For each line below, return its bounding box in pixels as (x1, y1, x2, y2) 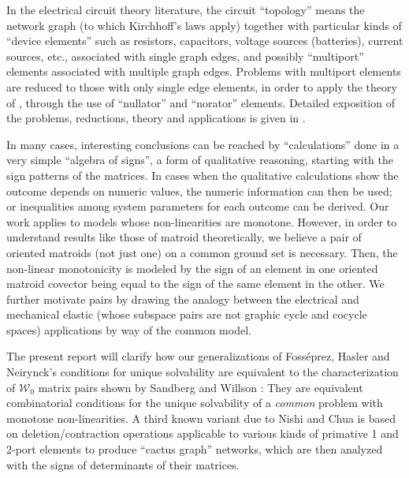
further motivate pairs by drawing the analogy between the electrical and (6, 290, 359, 307)
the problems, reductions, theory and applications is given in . (6, 110, 306, 126)
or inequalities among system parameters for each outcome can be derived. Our (6, 198, 389, 215)
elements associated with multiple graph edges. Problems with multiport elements (6, 63, 401, 80)
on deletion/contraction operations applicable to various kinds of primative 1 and (6, 425, 399, 442)
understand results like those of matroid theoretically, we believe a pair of (6, 229, 362, 245)
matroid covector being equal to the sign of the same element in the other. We (6, 275, 385, 292)
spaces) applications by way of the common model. (6, 321, 251, 338)
